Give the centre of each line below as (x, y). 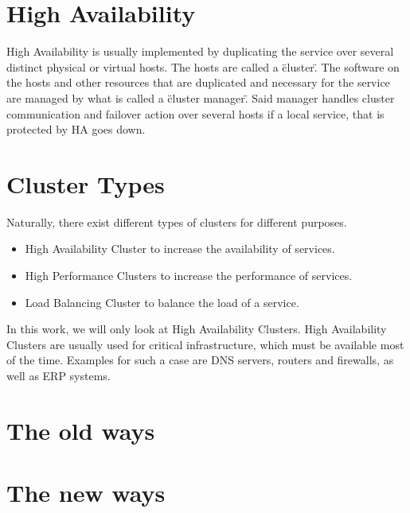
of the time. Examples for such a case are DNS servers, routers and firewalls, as (200, 360)
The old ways (81, 430)
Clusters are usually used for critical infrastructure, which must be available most (205, 344)
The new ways (86, 493)
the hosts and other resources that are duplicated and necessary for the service (198, 82)
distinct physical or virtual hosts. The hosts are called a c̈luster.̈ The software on (203, 66)
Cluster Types (86, 183)
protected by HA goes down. (76, 129)
